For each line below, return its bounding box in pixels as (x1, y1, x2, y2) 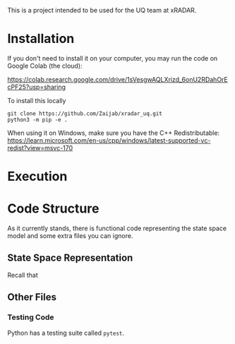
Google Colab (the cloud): (7, 61, 83, 70)
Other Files (7, 291, 57, 303)
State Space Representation (7, 252, 133, 264)
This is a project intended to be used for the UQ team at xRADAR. (7, 6, 197, 14)
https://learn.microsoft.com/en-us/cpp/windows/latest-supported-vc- (7, 136, 211, 144)
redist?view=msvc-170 (7, 143, 73, 152)
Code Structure (7, 201, 100, 217)
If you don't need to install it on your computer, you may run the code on (7, 54, 218, 62)
